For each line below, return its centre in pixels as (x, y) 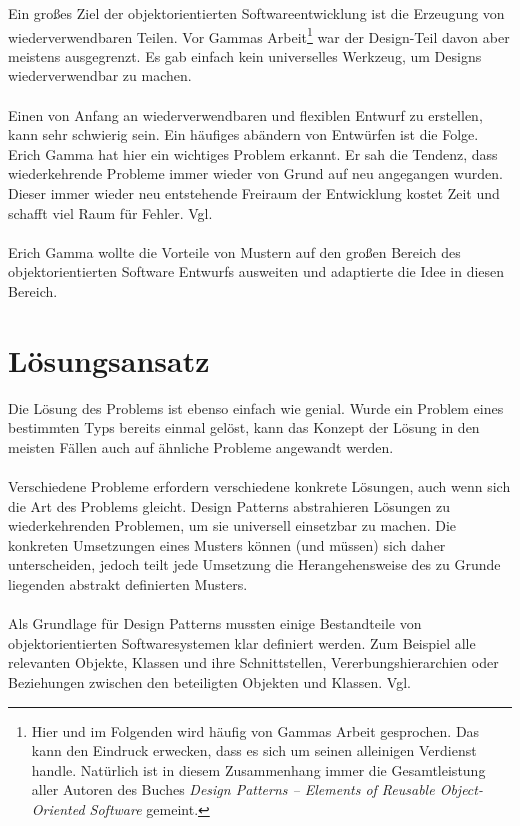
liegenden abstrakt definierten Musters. (128, 584)
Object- (461, 789)
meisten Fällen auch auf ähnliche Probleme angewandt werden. (201, 446)
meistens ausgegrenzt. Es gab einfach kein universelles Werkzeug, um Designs (245, 55)
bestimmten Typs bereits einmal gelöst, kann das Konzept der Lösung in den (244, 427)
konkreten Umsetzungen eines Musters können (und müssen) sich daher (227, 544)
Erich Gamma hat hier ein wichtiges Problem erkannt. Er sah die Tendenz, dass (253, 153)
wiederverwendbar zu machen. (100, 75)
